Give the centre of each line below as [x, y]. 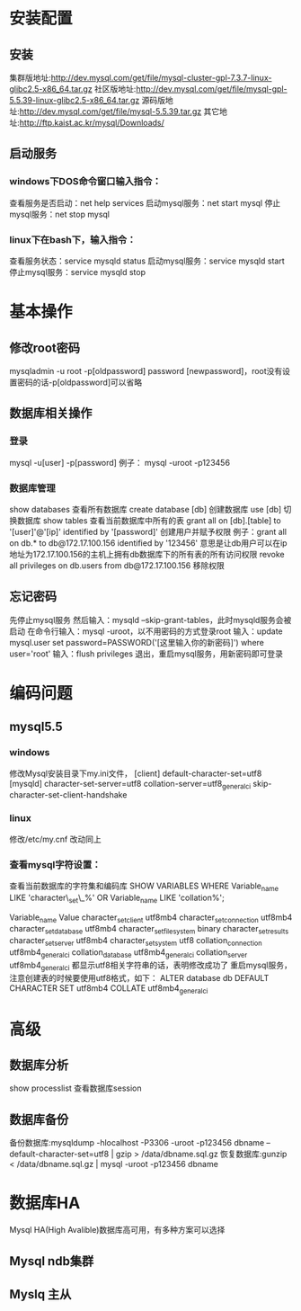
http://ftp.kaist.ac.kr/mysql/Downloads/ [92, 123]
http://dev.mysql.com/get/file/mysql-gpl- [212, 89]
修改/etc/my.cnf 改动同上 [55, 839]
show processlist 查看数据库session [75, 1088]
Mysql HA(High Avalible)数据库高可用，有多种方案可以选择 [117, 1230]
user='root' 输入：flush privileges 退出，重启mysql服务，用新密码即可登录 [146, 654]
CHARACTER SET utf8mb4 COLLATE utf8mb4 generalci [109, 989]
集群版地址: [31, 78]
